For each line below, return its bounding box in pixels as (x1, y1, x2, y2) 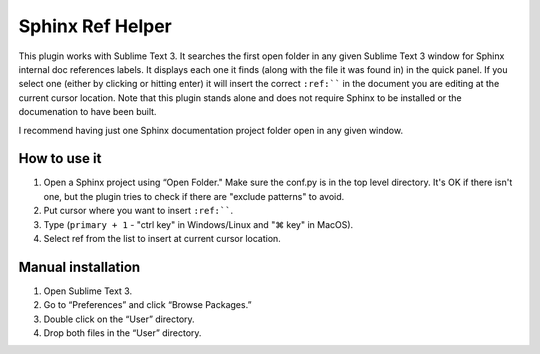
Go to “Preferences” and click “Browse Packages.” (43, 299, 252, 311)
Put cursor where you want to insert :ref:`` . (43, 205, 234, 217)
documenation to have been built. (18, 106, 157, 118)
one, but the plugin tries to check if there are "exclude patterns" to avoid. (43, 190, 345, 202)
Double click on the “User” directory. (43, 313, 195, 325)
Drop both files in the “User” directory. (43, 327, 202, 339)
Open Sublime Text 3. (43, 285, 133, 297)
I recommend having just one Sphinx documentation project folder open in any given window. (18, 124, 404, 136)
